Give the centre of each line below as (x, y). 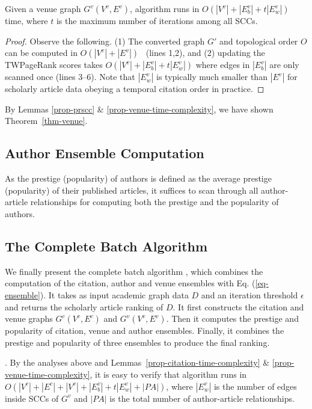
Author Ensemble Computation (105, 153)
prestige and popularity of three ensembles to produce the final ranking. (137, 342)
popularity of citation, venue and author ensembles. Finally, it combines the (145, 331)
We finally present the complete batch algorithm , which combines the (134, 271)
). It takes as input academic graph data (114, 294)
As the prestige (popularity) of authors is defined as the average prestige (138, 178)
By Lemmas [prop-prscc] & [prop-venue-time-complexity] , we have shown (139, 109)
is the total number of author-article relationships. (202, 398)
